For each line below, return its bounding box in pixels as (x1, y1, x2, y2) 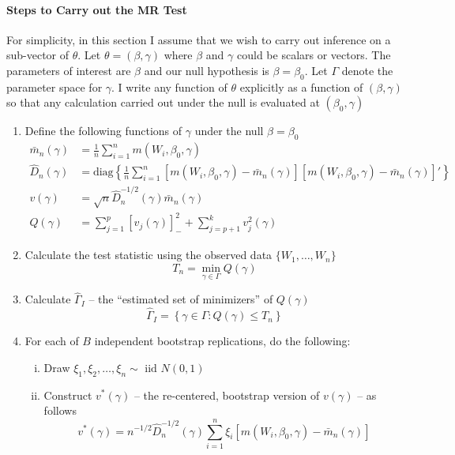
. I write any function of (111, 78, 227, 95)
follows (43, 402, 77, 419)
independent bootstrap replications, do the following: (94, 333, 351, 349)
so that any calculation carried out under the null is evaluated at (6, 94, 320, 111)
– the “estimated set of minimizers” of (88, 291, 273, 307)
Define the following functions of (24, 122, 182, 139)
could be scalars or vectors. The (237, 47, 391, 63)
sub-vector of (6, 47, 70, 63)
